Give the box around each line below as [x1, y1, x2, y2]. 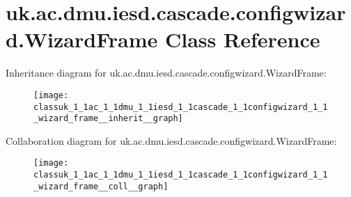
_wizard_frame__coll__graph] [33, 181, 169, 191]
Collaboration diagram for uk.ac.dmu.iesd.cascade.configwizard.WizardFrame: [6, 133, 337, 148]
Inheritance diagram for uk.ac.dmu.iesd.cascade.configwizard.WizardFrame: [6, 65, 327, 80]
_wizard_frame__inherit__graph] [33, 113, 183, 124]
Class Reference [164, 25, 320, 54]
